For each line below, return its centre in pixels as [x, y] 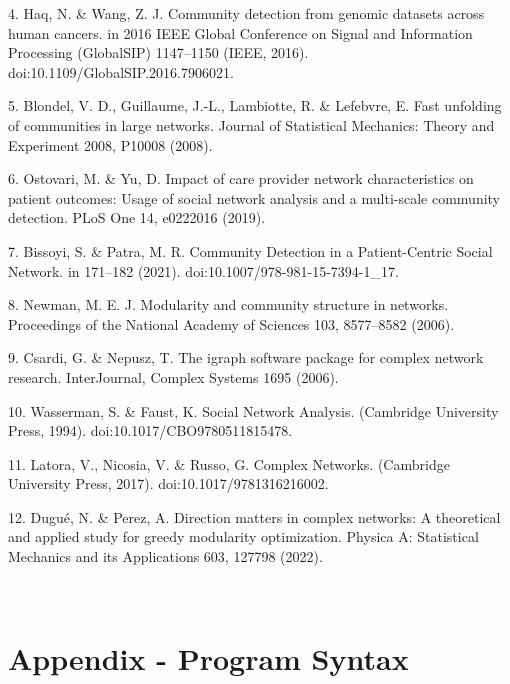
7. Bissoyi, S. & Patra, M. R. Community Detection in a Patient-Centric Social [250, 250]
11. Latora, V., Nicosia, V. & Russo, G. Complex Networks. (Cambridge [229, 463]
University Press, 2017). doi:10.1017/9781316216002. [168, 483]
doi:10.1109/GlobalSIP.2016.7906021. [121, 71]
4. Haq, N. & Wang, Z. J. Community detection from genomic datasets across [246, 13]
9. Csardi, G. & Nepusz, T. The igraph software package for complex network [246, 357]
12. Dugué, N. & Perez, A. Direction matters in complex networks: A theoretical [254, 516]
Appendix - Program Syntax [208, 658]
